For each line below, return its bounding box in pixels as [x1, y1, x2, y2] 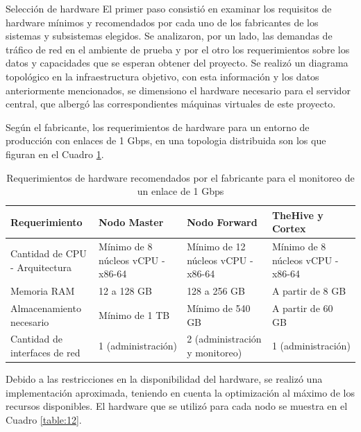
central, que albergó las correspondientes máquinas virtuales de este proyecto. [6, 96, 336, 111]
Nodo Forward [187, 214, 258, 229]
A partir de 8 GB [271, 284, 346, 298]
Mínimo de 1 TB [99, 307, 170, 322]
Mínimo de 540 [187, 301, 251, 316]
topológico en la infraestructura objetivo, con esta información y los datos [6, 69, 319, 83]
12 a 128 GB [99, 284, 152, 298]
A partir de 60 [271, 301, 333, 316]
